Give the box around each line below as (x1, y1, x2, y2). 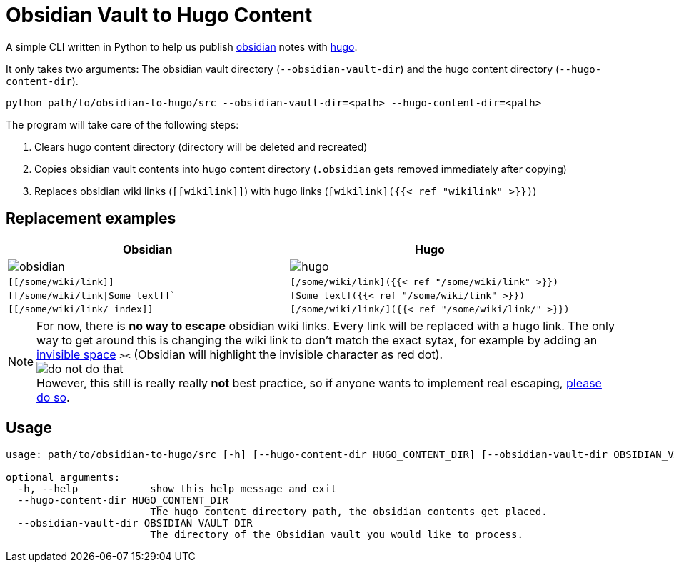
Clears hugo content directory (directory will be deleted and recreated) (34, 140, 368, 153)
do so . (36, 389, 70, 404)
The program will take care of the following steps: (6, 118, 239, 131)
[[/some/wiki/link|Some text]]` (8, 289, 176, 301)
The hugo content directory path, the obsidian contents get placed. (150, 506, 548, 518)
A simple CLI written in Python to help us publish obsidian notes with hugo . (6, 40, 358, 53)
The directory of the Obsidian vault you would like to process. (150, 529, 523, 541)
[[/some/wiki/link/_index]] (8, 303, 154, 314)
